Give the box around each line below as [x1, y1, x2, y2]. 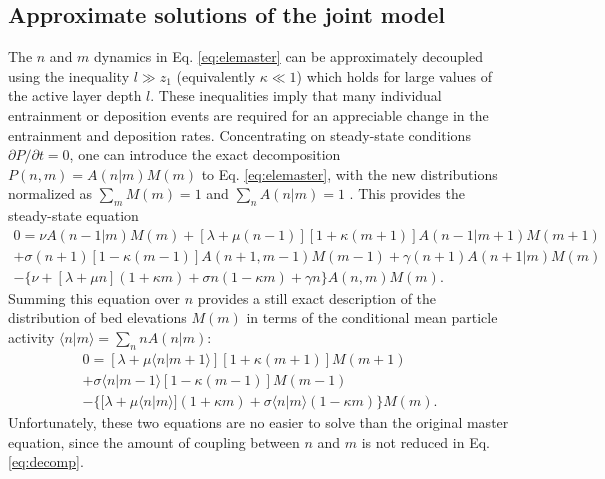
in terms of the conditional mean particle [246, 307, 498, 328]
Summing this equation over [8, 287, 181, 308]
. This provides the [349, 183, 465, 204]
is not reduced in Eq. [361, 431, 490, 452]
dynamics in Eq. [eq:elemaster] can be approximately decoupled [94, 46, 483, 67]
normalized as [8, 183, 93, 204]
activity [8, 327, 55, 348]
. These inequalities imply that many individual [150, 85, 442, 106]
